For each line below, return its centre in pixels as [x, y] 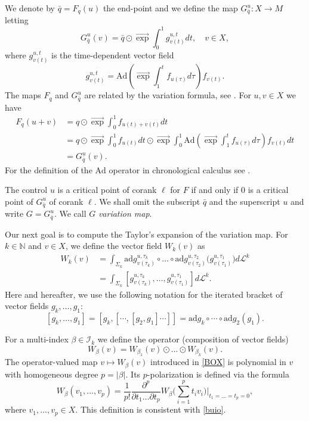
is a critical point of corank [107, 190]
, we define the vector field [114, 246]
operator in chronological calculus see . [180, 169]
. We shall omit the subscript [147, 201]
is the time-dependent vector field [113, 55]
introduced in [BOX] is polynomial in [218, 362]
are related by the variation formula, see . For [168, 95]
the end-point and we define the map [170, 8]
